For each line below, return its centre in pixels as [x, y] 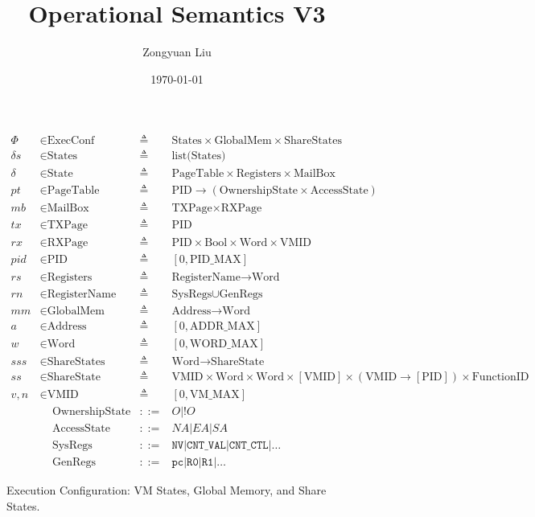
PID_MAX [216, 259]
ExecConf [71, 141]
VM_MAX [215, 394]
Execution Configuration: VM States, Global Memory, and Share [167, 489]
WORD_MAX [224, 344]
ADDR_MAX [222, 326]
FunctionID [500, 377]
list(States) [199, 156]
